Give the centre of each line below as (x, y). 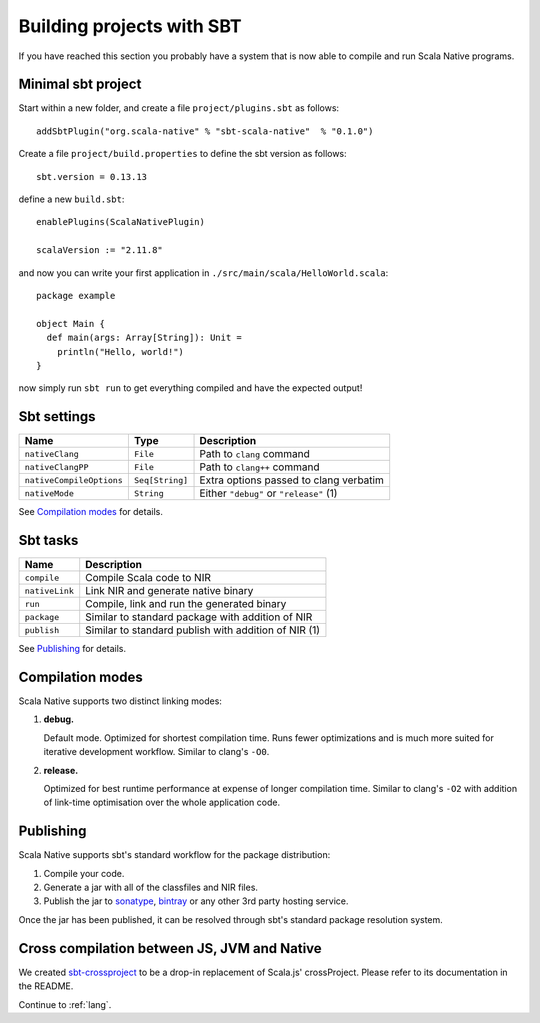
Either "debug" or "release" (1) (268, 493)
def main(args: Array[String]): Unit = (144, 338)
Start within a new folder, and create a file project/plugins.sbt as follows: (179, 108)
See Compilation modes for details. (91, 512)
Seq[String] (161, 480)
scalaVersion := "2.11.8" (100, 250)
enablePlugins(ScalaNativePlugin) (120, 222)
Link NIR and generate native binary (169, 591)
